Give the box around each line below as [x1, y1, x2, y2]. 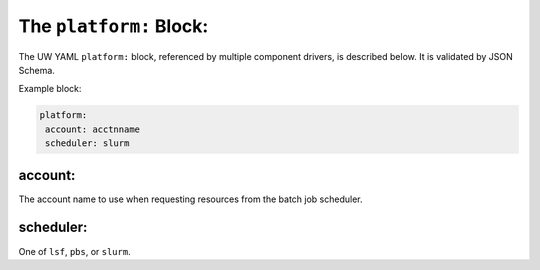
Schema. [18, 64, 55, 76]
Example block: [18, 83, 82, 95]
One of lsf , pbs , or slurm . [18, 245, 131, 257]
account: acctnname [45, 123, 140, 135]
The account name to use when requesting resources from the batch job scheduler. [18, 193, 363, 205]
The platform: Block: [18, 15, 209, 37]
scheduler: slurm [45, 138, 130, 149]
